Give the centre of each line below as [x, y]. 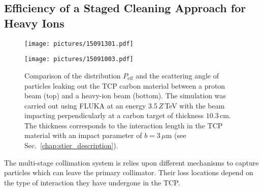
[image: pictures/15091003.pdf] [79, 59]
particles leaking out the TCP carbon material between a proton [125, 85]
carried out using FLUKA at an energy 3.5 [91, 105]
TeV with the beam [195, 105]
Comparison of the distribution [73, 75]
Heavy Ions [34, 23]
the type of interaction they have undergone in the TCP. [92, 182]
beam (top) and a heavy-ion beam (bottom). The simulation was [125, 95]
